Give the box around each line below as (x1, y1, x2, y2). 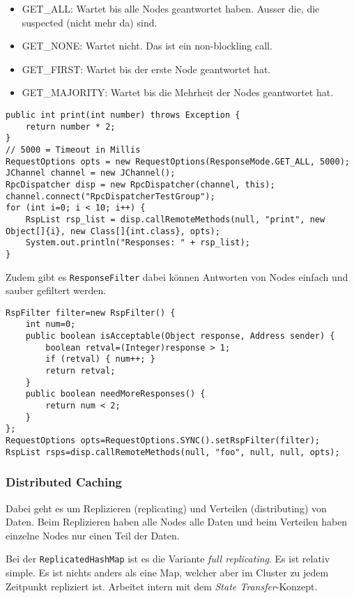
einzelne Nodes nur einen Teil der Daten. (6, 528, 180, 542)
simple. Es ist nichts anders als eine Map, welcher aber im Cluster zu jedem (6, 565, 329, 579)
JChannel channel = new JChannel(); (6, 168, 176, 178)
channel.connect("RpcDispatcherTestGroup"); (6, 191, 215, 201)
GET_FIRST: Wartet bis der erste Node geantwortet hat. (22, 61, 271, 76)
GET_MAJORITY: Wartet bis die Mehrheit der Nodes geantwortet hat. (22, 85, 334, 100)
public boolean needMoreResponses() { (25, 389, 206, 399)
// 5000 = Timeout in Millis (6, 144, 141, 155)
